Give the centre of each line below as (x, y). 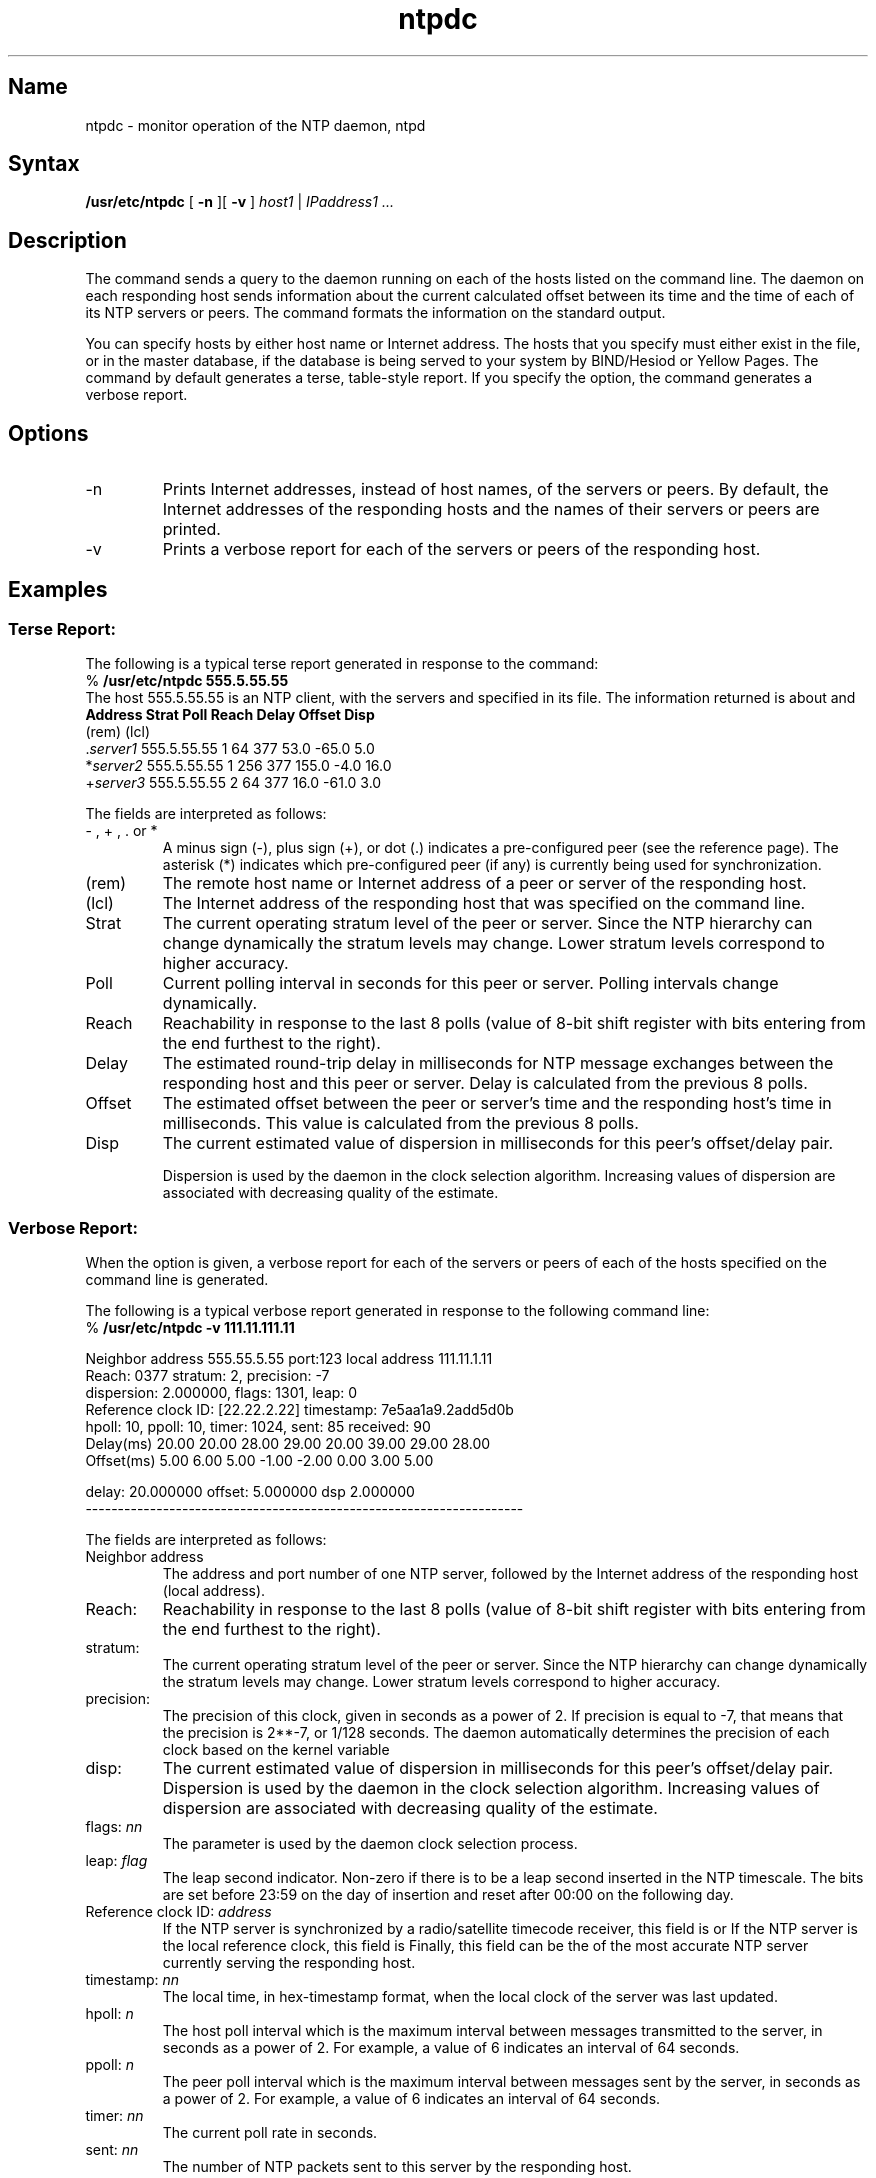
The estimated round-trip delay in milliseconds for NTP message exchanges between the (498, 1063)
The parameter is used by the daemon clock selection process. (370, 1844)
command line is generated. (177, 1280)
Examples (58, 589)
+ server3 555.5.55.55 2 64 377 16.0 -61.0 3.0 (233, 783)
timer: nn (114, 2116)
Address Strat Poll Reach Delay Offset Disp (230, 715)
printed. (191, 529)
